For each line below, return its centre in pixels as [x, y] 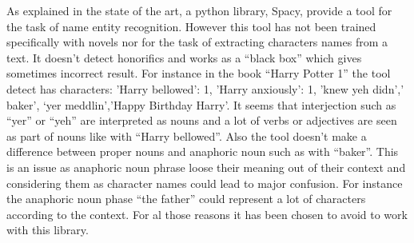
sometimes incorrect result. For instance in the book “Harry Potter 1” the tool [199, 73]
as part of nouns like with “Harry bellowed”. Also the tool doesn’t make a [187, 135]
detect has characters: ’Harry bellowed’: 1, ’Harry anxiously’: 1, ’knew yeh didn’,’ [205, 88]
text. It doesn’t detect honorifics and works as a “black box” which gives [184, 57]
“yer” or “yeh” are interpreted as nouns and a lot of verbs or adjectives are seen [202, 120]
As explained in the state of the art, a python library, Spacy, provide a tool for [199, 10]
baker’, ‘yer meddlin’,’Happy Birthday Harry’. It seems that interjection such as [201, 104]
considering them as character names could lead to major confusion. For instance [205, 183]
